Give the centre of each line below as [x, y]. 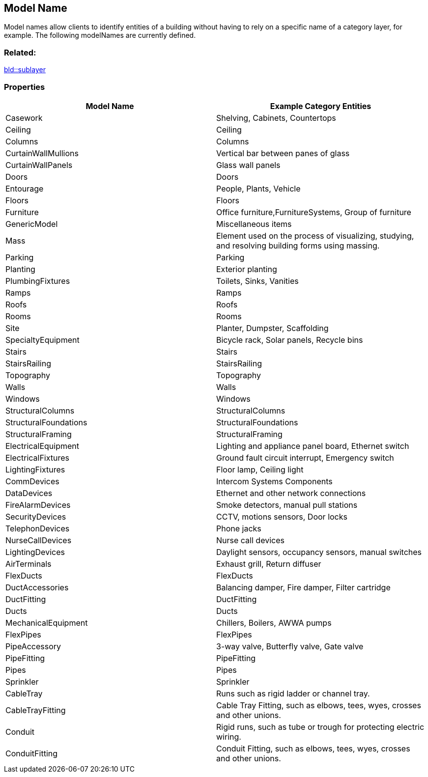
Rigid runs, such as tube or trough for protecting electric [320, 727]
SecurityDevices [36, 516]
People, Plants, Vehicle [258, 188]
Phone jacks [239, 528]
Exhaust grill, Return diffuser [269, 564]
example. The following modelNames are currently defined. [100, 35]
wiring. [229, 736]
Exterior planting [247, 269]
